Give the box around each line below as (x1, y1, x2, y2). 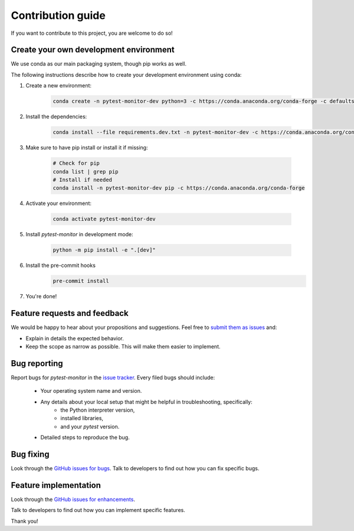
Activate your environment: (25, 200, 91, 207)
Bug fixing (11, 449, 50, 459)
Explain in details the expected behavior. (25, 334, 124, 342)
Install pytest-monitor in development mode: (25, 231, 133, 238)
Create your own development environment (11, 45, 175, 55)
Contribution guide (11, 9, 106, 22)
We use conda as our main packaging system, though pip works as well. (11, 60, 187, 67)
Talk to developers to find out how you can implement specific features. (11, 507, 185, 514)
